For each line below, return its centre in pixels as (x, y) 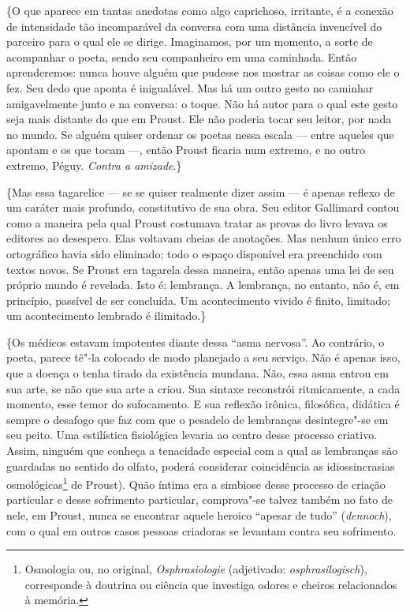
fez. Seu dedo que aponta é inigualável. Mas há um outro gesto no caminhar (190, 87)
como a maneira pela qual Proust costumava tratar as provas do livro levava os (197, 222)
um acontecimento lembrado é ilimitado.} (106, 315)
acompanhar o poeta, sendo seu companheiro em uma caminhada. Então (182, 56)
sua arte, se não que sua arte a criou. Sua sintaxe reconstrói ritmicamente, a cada (203, 388)
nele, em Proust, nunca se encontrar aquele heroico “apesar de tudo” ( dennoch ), (199, 515)
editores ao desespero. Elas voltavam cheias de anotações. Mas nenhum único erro (204, 238)
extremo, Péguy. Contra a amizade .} (94, 165)
